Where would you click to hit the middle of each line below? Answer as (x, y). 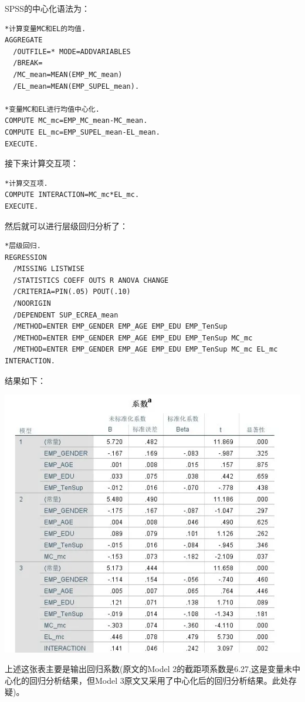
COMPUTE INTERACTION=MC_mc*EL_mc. (72, 195)
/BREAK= (28, 63)
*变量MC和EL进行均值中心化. (52, 109)
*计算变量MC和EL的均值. (45, 29)
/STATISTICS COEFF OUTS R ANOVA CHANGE (91, 280)
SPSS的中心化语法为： (47, 8)
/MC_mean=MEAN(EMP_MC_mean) (68, 74)
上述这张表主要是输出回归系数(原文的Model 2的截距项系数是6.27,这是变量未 (149, 669)
